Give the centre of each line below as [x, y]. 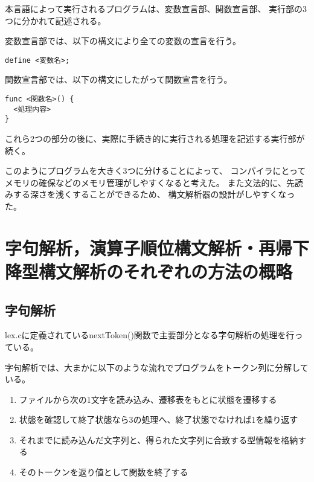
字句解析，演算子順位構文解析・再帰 [149, 247]
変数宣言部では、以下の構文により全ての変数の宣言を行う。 [123, 41]
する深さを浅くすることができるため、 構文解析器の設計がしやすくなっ [154, 194]
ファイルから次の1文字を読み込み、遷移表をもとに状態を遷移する [148, 399]
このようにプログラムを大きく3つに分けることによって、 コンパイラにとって [155, 171]
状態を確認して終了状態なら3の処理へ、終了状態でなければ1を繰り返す [159, 419]
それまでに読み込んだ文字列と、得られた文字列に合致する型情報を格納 [159, 439]
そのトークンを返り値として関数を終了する [104, 472]
